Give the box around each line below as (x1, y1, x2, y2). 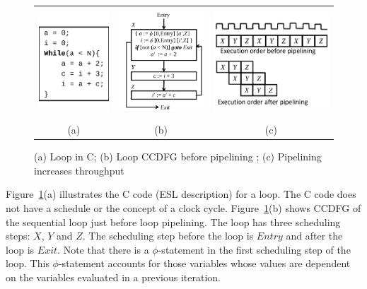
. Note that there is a (57, 242, 149, 256)
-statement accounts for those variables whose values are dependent (58, 256, 351, 271)
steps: (6, 228, 30, 243)
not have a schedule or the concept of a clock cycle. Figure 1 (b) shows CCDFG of (6, 201, 361, 216)
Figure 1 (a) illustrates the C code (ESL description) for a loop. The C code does (6, 187, 356, 201)
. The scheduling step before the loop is (82, 228, 254, 243)
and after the (286, 228, 343, 243)
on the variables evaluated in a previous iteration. (6, 270, 221, 285)
